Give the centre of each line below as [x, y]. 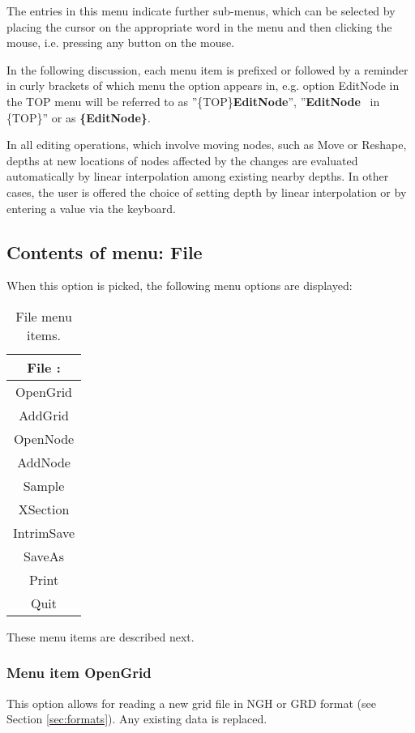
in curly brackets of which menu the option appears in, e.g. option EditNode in [203, 85]
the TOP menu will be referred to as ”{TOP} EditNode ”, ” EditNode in [193, 101]
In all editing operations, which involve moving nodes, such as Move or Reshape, [207, 145]
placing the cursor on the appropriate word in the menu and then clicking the [199, 26]
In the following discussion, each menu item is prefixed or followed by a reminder [207, 69]
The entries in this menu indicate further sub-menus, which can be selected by [201, 11]
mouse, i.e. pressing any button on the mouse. [121, 43]
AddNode [44, 462]
